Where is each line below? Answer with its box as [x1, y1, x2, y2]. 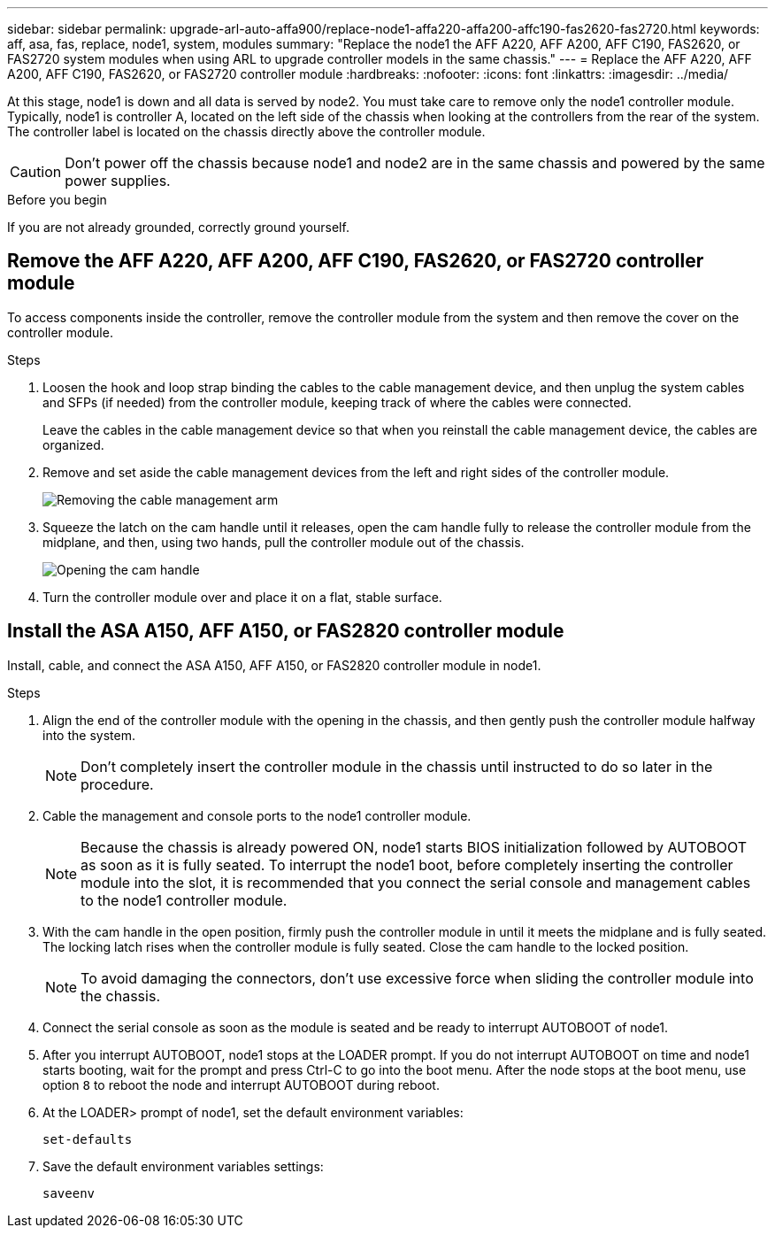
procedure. [81, 775, 154, 793]
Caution [10, 163, 62, 181]
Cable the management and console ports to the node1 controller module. [42, 807, 472, 823]
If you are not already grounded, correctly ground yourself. [7, 220, 349, 235]
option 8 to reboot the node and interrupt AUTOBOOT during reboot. [42, 1077, 440, 1092]
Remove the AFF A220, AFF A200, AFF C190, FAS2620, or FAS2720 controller [7, 250, 704, 273]
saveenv [42, 1185, 96, 1200]
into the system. [42, 727, 135, 743]
